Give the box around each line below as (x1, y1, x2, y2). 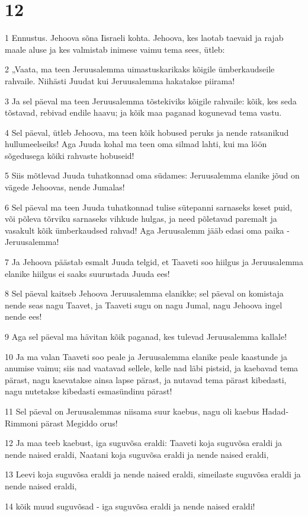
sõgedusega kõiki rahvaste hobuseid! (5, 149, 134, 161)
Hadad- (262, 404, 289, 417)
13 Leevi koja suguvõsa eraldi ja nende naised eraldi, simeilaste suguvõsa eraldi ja (5, 468, 301, 480)
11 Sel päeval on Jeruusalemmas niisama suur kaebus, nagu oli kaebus (5, 404, 259, 417)
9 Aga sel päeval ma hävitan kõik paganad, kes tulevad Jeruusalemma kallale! (5, 330, 287, 342)
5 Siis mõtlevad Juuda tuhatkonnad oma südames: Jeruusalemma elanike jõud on (5, 169, 300, 181)
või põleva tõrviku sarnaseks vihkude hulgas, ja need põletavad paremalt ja (5, 212, 277, 225)
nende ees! (5, 310, 42, 323)
